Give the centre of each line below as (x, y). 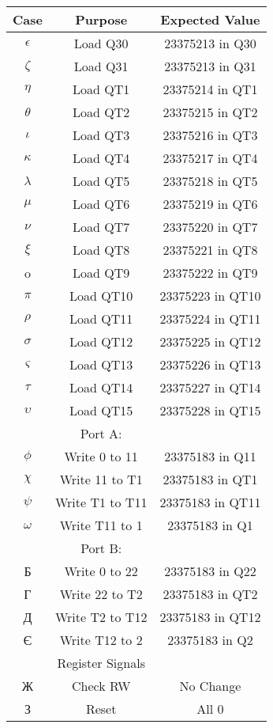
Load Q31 (101, 66)
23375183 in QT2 (210, 594)
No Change (210, 686)
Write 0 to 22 (101, 571)
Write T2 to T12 (101, 617)
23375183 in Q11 (210, 456)
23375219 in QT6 (210, 204)
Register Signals (101, 663)
